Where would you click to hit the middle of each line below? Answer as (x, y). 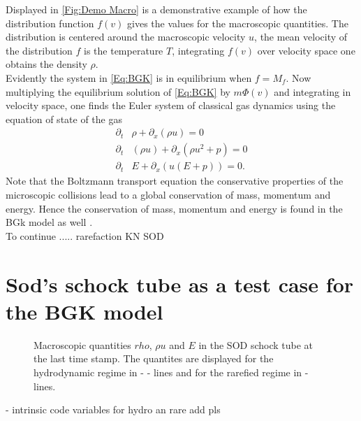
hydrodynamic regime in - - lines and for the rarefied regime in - (171, 372)
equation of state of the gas (64, 119)
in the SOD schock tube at (256, 344)
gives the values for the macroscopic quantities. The (238, 23)
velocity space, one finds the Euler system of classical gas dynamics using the (171, 105)
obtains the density (46, 64)
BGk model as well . (49, 222)
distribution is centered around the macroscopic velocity (126, 37)
